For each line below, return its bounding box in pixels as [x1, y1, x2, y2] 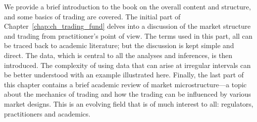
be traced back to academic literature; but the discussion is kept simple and [4, 40, 234, 51]
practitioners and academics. [4, 108, 91, 119]
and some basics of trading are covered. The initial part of [4, 11, 181, 21]
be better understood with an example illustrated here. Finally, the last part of [4, 69, 244, 80]
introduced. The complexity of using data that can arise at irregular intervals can [4, 60, 251, 70]
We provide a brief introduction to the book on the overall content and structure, [4, 1, 251, 11]
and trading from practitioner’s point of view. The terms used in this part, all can [4, 30, 253, 41]
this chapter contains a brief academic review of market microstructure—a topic [4, 79, 247, 89]
